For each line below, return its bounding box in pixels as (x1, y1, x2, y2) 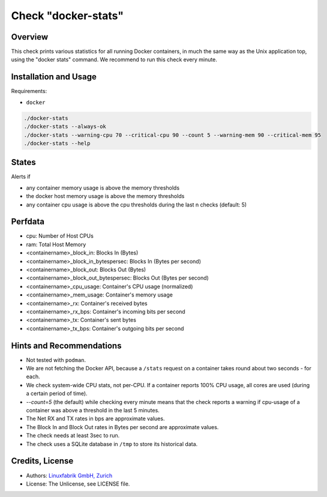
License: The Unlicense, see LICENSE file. (26, 480, 130, 487)
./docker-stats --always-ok (23, 123, 106, 130)
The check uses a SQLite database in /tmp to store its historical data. (26, 440, 198, 447)
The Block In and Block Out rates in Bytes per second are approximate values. (26, 423, 219, 430)
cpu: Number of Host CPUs (26, 232, 94, 239)
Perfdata (11, 217, 45, 227)
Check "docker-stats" (11, 9, 124, 22)
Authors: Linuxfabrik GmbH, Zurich (26, 472, 113, 479)
